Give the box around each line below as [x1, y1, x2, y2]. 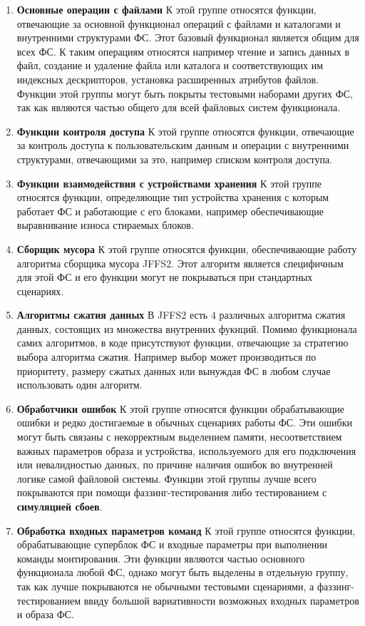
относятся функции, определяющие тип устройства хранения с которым [16, 190, 329, 205]
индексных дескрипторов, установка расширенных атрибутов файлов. [16, 71, 319, 86]
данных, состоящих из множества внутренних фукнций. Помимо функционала [16, 321, 357, 336]
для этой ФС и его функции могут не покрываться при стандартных [16, 270, 313, 284]
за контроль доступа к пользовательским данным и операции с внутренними [16, 138, 349, 153]
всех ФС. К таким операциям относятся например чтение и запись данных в [16, 43, 350, 58]
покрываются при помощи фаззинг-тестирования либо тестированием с [16, 485, 327, 500]
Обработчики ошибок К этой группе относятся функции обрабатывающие [16, 401, 345, 416]
